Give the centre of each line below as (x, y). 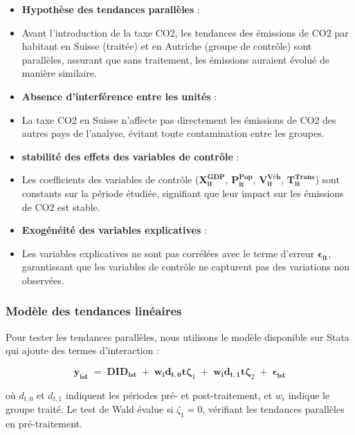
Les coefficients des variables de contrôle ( (110, 179)
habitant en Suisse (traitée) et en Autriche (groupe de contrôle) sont (167, 46)
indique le (309, 395)
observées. (43, 280)
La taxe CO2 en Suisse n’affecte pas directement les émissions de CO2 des (179, 119)
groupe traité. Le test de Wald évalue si (90, 409)
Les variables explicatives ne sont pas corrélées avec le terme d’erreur (168, 253)
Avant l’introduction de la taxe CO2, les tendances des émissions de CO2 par (185, 32)
